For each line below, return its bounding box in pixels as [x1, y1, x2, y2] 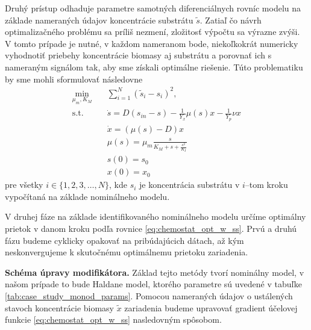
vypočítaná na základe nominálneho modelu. [5, 190, 170, 202]
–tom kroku [245, 178, 288, 191]
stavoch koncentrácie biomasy [5, 301, 115, 314]
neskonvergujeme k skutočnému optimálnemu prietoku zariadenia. [5, 246, 248, 258]
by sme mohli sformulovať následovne [5, 72, 143, 85]
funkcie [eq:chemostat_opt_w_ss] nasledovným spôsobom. [5, 313, 222, 326]
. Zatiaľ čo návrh [199, 13, 262, 26]
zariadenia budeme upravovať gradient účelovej [124, 301, 298, 314]
